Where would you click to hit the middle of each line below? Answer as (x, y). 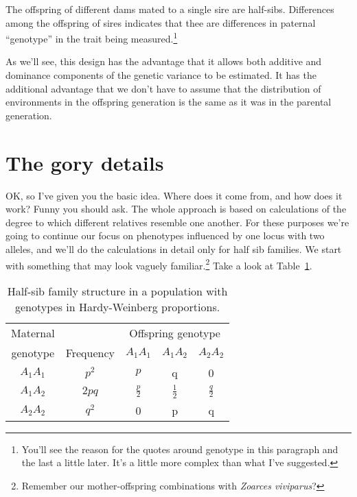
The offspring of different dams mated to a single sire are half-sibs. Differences (170, 9)
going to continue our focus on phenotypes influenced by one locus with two (165, 235)
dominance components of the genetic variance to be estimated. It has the (161, 75)
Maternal (33, 332)
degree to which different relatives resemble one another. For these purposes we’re (177, 222)
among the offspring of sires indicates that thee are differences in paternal (161, 22)
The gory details (85, 162)
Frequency (90, 352)
